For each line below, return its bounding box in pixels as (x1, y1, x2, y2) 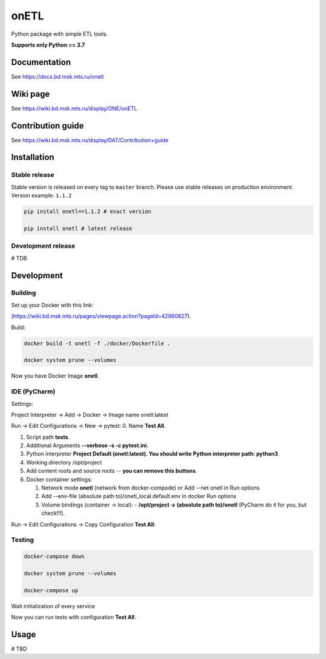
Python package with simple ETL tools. (11, 30, 108, 38)
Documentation (11, 57, 71, 67)
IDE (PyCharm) (11, 387, 56, 396)
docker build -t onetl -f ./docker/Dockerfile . (24, 339, 171, 347)
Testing (11, 536, 34, 544)
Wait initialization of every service (11, 602, 95, 609)
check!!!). (41, 510, 65, 517)
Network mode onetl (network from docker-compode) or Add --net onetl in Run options (41, 484, 260, 491)
